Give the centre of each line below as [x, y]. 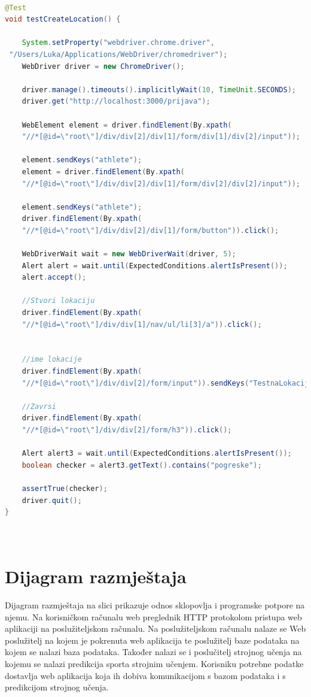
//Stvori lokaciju [58, 301]
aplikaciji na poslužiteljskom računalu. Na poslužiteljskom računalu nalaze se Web [155, 628]
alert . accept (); [54, 278]
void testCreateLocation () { [63, 19]
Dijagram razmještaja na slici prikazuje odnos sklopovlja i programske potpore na [155, 605]
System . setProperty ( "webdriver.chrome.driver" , [118, 43]
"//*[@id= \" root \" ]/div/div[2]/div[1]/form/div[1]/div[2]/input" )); [161, 137]
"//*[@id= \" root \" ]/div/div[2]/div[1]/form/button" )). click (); [150, 230]
